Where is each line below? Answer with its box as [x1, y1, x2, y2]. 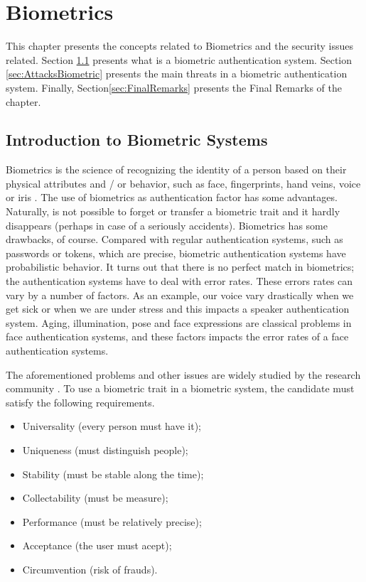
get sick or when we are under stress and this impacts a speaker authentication [6, 301, 350, 316]
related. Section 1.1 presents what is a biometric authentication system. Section [6, 52, 352, 67]
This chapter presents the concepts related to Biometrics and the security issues [6, 38, 354, 53]
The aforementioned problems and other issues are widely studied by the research [6, 367, 361, 382]
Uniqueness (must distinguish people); [22, 442, 188, 457]
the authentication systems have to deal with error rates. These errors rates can [6, 274, 353, 289]
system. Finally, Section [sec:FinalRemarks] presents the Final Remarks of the [6, 80, 342, 95]
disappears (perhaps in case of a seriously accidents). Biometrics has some [6, 217, 328, 232]
